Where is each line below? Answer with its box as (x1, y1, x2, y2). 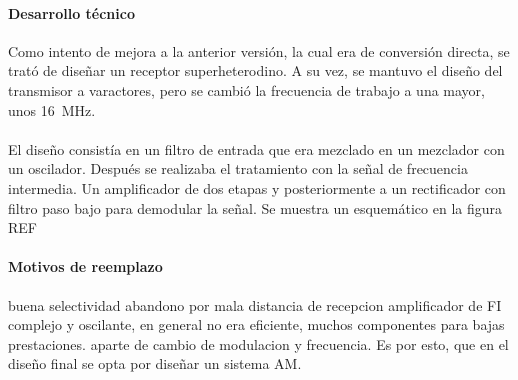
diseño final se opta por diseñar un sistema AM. (8, 353, 302, 374)
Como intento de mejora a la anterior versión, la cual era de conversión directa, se (8, 40, 510, 61)
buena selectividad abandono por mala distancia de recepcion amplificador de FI (8, 294, 502, 315)
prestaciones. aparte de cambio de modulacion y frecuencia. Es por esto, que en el (8, 333, 509, 354)
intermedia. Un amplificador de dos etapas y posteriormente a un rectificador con (8, 177, 506, 198)
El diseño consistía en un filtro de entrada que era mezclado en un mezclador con (8, 138, 505, 159)
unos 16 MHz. (8, 99, 96, 120)
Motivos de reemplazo (8, 256, 163, 277)
